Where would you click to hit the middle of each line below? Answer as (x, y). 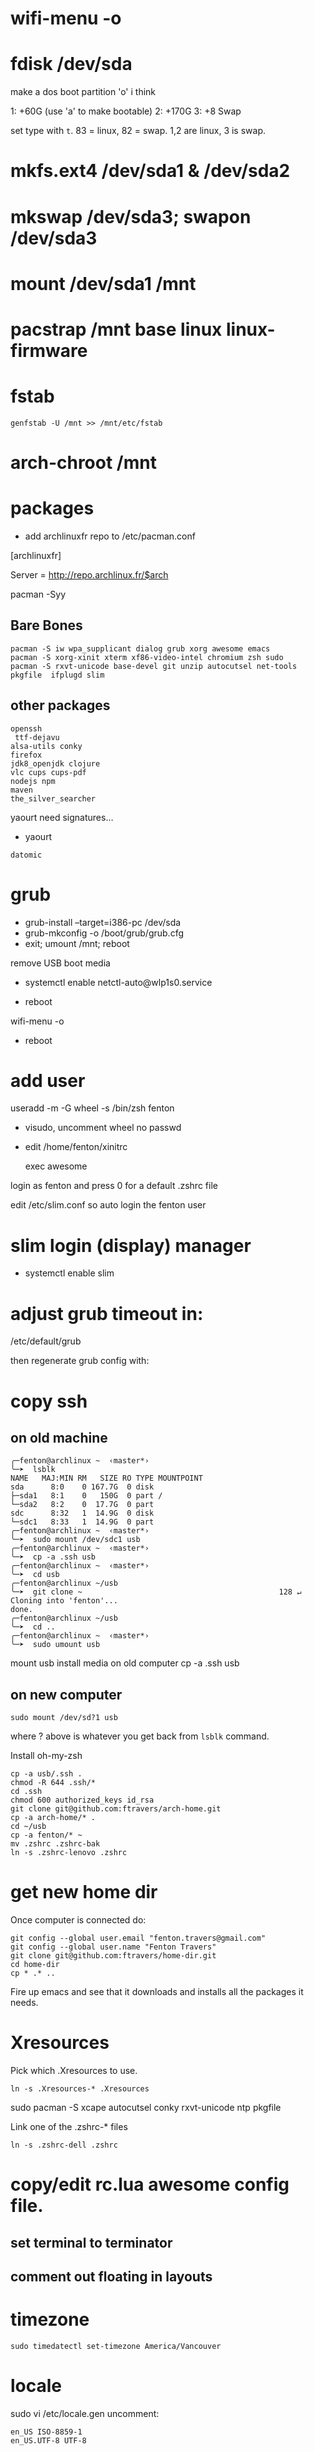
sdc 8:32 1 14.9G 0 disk (82, 1513)
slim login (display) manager (131, 1245)
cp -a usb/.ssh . (46, 1774)
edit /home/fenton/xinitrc (76, 1147)
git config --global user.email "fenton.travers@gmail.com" (138, 1938)
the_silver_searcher (53, 798)
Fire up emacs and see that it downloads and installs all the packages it (157, 1992)
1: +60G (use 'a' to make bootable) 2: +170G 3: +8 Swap (126, 111)
